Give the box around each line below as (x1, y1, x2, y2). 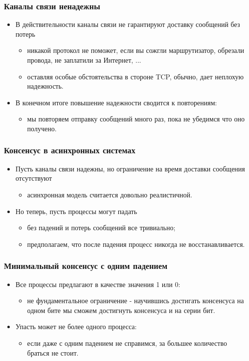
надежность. (27, 81, 64, 91)
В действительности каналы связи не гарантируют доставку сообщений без (15, 19, 240, 29)
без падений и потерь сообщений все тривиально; (27, 222, 176, 233)
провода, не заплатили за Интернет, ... (27, 55, 141, 65)
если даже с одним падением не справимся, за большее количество (27, 337, 227, 348)
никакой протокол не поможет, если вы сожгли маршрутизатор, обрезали (27, 45, 245, 55)
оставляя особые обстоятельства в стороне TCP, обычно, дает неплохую (27, 71, 244, 81)
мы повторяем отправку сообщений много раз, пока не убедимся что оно (27, 114, 245, 124)
